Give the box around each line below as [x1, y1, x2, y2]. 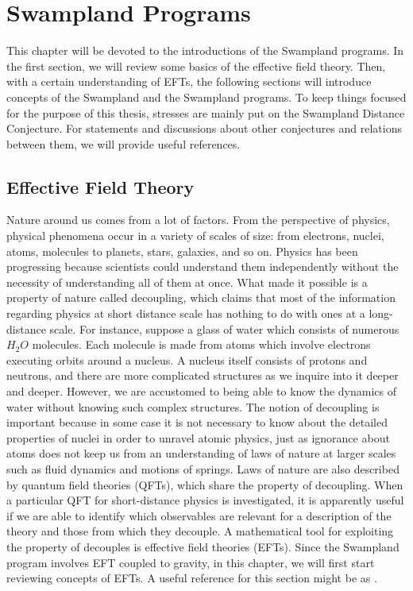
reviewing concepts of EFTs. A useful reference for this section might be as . [6, 570, 377, 586]
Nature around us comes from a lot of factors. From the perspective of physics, [6, 211, 390, 228]
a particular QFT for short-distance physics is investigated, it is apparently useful [6, 492, 404, 508]
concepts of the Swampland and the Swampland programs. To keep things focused [6, 88, 407, 105]
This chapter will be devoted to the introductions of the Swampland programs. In [6, 42, 404, 59]
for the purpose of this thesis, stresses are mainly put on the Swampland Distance [6, 104, 405, 121]
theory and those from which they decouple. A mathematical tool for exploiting [6, 523, 394, 539]
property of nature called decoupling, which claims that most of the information [6, 289, 396, 306]
